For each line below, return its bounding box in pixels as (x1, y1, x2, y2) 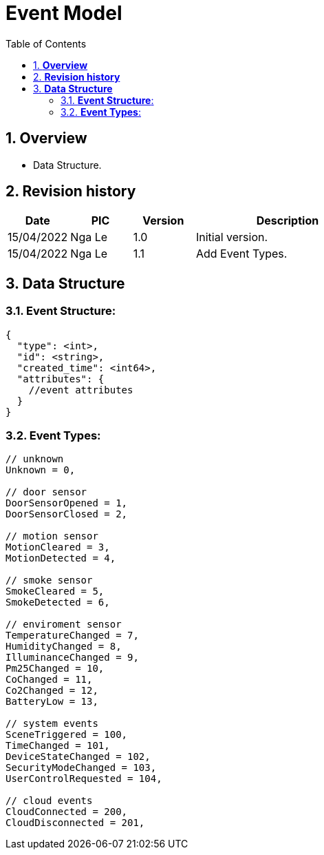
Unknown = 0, (6, 464, 76, 476)
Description (256, 214, 319, 228)
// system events (6, 718, 98, 730)
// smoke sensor (6, 575, 93, 586)
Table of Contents (6, 37, 87, 50)
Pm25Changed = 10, (6, 663, 105, 674)
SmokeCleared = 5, (6, 586, 105, 597)
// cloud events (6, 795, 93, 807)
